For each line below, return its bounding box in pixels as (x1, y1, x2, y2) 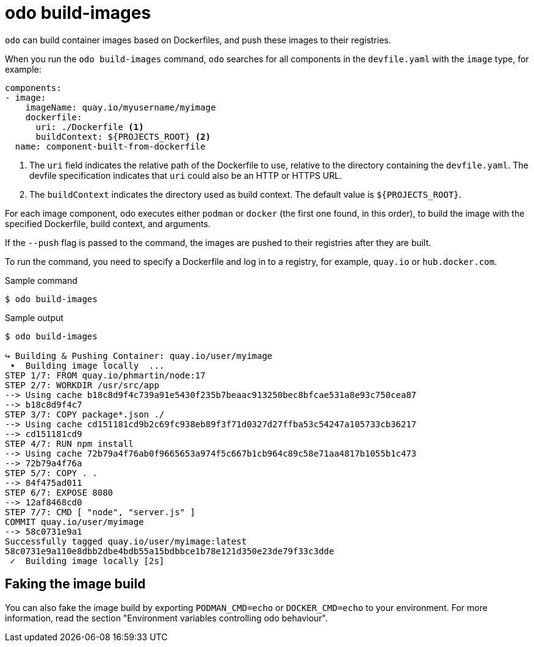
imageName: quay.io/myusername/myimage (25, 102, 216, 112)
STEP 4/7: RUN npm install (5, 438, 134, 449)
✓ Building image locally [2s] (10, 555, 165, 566)
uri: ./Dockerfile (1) (35, 121, 144, 132)
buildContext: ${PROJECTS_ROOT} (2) (35, 131, 211, 142)
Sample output (5, 312, 63, 323)
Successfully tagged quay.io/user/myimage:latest (5, 536, 247, 546)
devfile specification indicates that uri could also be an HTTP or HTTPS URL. (29, 170, 342, 181)
